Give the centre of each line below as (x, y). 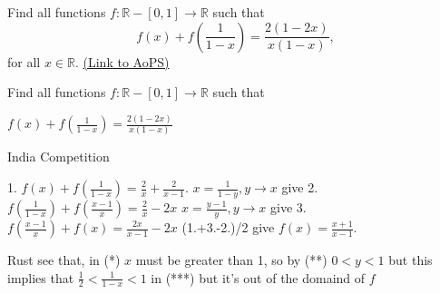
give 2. (300, 187)
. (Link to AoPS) (122, 61)
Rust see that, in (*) (64, 260)
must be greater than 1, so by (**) (231, 260)
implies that (41, 277)
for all (24, 61)
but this (411, 260)
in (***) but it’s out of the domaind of (258, 277)
